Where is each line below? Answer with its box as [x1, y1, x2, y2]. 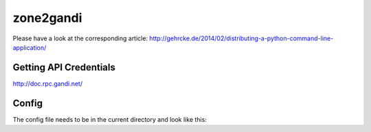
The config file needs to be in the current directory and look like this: [12, 115, 207, 123]
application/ [12, 43, 47, 51]
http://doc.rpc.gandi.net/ [12, 79, 82, 88]
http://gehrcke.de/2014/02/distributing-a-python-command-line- [148, 34, 334, 42]
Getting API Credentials [12, 62, 116, 73]
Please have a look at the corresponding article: [12, 34, 148, 42]
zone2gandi [12, 10, 82, 25]
